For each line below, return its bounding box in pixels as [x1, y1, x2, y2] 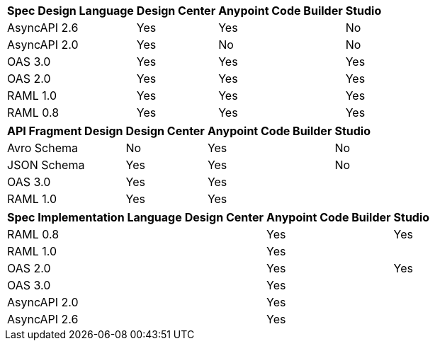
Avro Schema [7, 141, 78, 155]
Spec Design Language [7, 4, 134, 18]
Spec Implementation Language [7, 210, 182, 224]
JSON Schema [7, 158, 85, 172]
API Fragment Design [7, 124, 123, 138]
